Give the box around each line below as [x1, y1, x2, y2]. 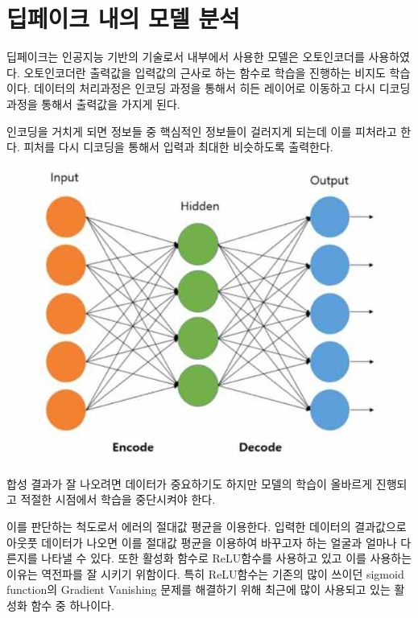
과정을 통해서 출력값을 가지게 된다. [6, 95, 180, 112]
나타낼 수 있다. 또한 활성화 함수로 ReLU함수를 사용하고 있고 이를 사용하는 [41, 550, 412, 566]
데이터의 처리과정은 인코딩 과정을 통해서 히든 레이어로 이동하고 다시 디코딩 [34, 80, 411, 97]
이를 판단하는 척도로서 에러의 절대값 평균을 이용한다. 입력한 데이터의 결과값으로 [6, 518, 407, 535]
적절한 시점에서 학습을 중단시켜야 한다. [20, 491, 216, 508]
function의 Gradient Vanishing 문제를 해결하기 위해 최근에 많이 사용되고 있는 [6, 581, 391, 598]
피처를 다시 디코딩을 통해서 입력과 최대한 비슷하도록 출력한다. [23, 138, 333, 155]
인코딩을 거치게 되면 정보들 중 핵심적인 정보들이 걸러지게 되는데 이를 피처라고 [6, 122, 397, 139]
